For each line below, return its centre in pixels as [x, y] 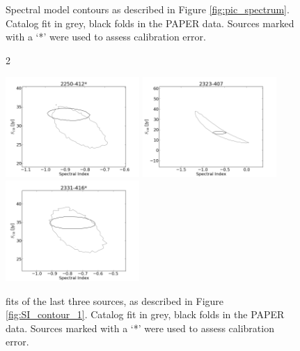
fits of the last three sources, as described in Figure [115, 300]
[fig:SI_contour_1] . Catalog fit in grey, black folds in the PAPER [145, 314]
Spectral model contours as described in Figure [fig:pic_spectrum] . [148, 9]
